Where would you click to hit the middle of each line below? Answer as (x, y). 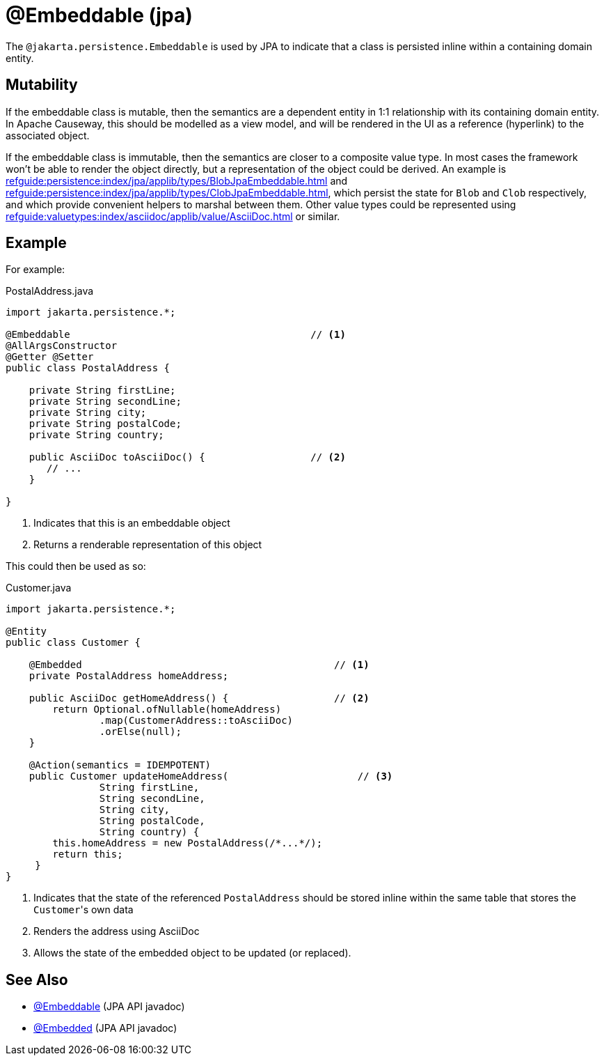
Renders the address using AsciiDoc (117, 931)
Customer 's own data (84, 910)
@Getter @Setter (50, 357)
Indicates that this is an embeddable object (132, 523)
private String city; (88, 413)
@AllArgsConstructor (62, 346)
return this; (88, 854)
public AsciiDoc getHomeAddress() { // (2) (199, 698)
